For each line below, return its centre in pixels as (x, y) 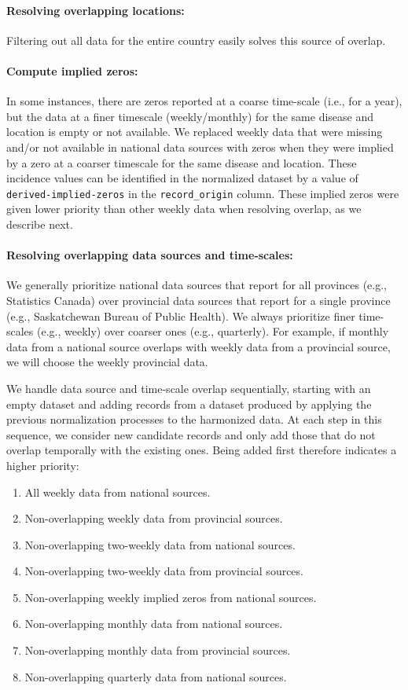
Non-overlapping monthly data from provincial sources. (158, 650)
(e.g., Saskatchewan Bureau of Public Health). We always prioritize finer (181, 316)
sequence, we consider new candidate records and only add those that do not (191, 434)
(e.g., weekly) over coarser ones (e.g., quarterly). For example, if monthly (213, 331)
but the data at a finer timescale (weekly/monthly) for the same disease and (190, 116)
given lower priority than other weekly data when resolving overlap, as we (184, 209)
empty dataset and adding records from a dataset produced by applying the (189, 404)
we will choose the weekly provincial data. (107, 362)
